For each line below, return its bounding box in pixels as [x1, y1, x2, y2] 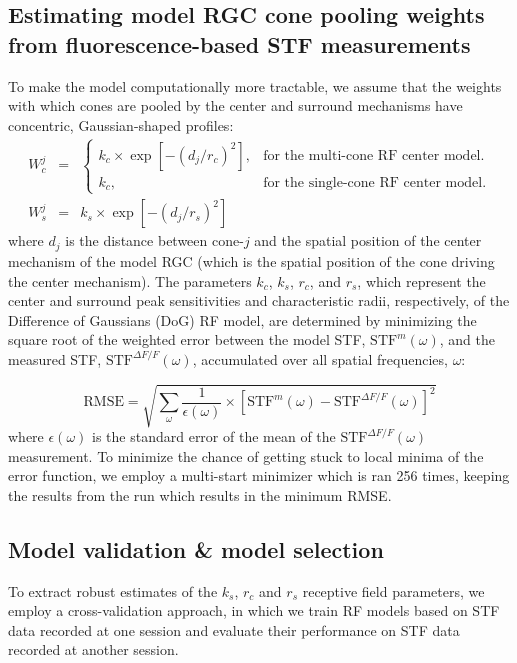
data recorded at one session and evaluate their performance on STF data [8, 619, 460, 640]
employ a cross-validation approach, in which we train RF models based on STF [8, 600, 500, 621]
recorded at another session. [8, 639, 179, 660]
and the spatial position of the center [254, 230, 482, 251]
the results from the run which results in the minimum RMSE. [8, 484, 392, 505]
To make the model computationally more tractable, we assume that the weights [8, 75, 502, 96]
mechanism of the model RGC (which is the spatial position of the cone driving [8, 250, 495, 271]
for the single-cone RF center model [263, 175, 483, 190]
